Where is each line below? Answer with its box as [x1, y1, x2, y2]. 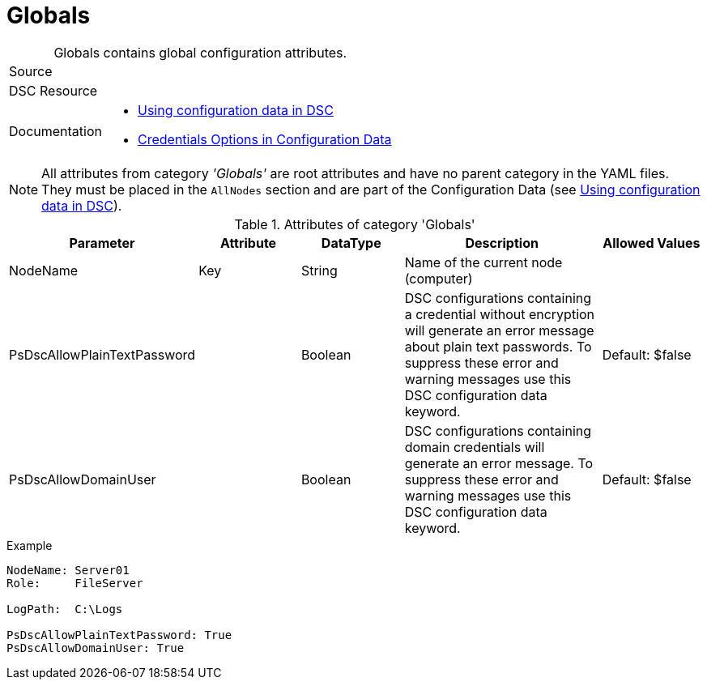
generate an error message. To [404, 454, 594, 471]
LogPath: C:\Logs [6, 602, 123, 616]
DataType [321, 234, 381, 251]
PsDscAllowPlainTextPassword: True [6, 628, 232, 641]
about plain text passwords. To [404, 338, 592, 355]
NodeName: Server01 [6, 563, 130, 577]
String [300, 262, 338, 279]
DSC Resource [9, 82, 98, 99]
